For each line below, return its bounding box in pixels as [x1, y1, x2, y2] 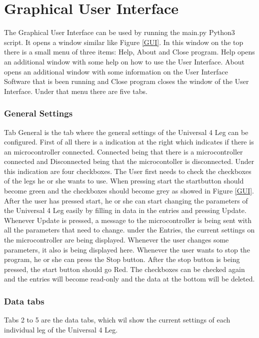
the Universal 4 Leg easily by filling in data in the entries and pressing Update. [4, 205, 246, 215]
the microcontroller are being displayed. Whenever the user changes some [4, 234, 229, 245]
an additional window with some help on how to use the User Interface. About [4, 56, 244, 66]
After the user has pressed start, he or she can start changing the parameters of [4, 195, 248, 205]
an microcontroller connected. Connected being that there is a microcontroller [4, 146, 243, 156]
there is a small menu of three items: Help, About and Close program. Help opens [4, 46, 255, 57]
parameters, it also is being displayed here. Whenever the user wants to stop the [4, 244, 250, 254]
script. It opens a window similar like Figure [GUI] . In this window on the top [4, 36, 243, 47]
